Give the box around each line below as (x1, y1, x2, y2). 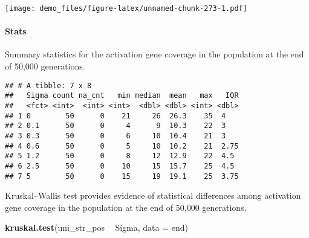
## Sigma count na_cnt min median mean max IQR (5, 91, 239, 100)
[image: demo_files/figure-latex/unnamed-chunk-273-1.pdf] (5, 4, 247, 13)
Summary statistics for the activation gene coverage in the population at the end (5, 48, 304, 60)
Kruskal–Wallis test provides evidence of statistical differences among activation (5, 189, 301, 202)
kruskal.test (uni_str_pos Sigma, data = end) (5, 221, 189, 234)
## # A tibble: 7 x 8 (5, 81, 92, 90)
